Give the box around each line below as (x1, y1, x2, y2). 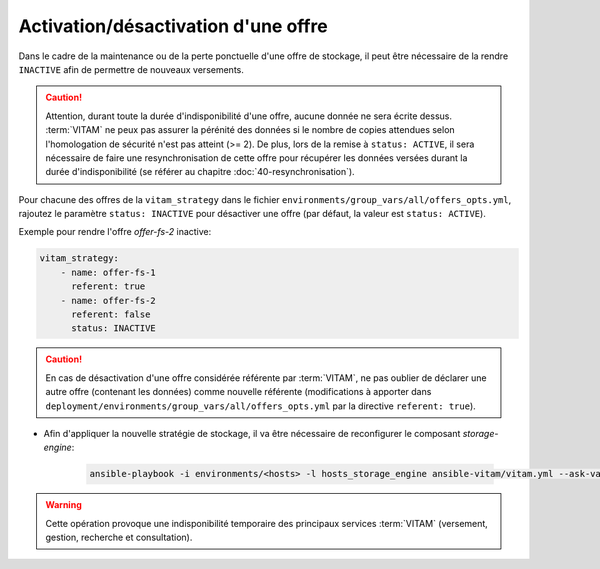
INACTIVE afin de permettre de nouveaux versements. (18, 63, 245, 75)
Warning (45, 499, 82, 511)
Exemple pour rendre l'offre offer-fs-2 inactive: (18, 226, 212, 238)
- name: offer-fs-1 (60, 266, 157, 278)
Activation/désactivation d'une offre (18, 15, 329, 37)
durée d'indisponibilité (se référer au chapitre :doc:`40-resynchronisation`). (45, 166, 355, 178)
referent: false (71, 309, 151, 320)
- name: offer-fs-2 (60, 295, 157, 306)
